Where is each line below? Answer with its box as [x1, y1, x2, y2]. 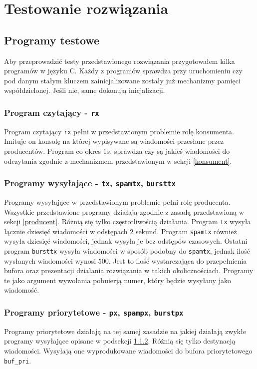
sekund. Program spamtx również [135, 226, 237, 236]
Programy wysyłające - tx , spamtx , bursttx [4, 177, 176, 189]
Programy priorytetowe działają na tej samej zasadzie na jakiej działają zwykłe [4, 326, 247, 336]
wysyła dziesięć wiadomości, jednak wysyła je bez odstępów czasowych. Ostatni [4, 236, 248, 246]
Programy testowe [4, 32, 100, 47]
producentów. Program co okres [4, 145, 101, 156]
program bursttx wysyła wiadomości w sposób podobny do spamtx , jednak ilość [4, 246, 250, 256]
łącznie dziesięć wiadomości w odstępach [4, 226, 128, 236]
